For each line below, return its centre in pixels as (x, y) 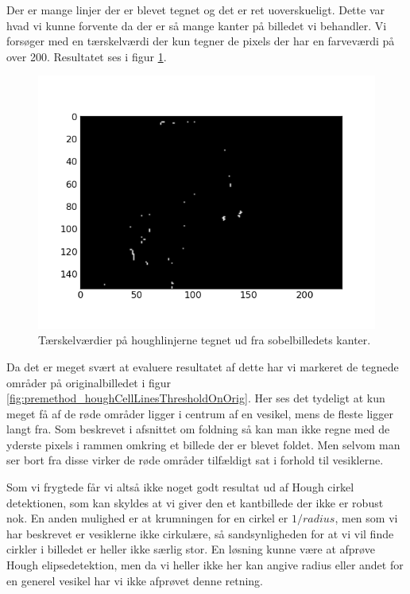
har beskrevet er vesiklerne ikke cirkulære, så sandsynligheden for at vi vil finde (200, 533)
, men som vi (366, 518)
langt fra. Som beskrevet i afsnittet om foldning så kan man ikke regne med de (198, 429)
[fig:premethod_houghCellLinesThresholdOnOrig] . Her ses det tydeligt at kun (196, 398)
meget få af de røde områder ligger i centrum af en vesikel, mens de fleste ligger (200, 413)
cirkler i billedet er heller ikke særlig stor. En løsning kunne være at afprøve (191, 549)
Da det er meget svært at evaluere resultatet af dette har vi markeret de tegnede (203, 366)
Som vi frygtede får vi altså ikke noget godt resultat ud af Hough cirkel (180, 487)
